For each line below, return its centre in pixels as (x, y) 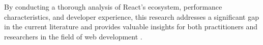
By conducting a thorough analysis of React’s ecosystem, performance (113, 7)
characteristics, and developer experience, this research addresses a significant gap (131, 16)
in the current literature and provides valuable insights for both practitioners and (131, 27)
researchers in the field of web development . (73, 36)
